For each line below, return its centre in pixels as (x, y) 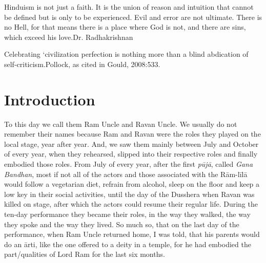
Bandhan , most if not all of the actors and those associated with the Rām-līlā (126, 174)
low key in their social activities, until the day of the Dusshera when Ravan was (129, 194)
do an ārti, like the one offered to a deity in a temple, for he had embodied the (128, 244)
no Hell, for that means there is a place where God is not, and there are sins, (125, 27)
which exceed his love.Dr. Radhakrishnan (69, 37)
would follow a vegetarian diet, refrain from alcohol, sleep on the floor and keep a (132, 184)
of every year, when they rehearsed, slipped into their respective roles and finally (131, 154)
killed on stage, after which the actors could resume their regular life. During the (131, 204)
